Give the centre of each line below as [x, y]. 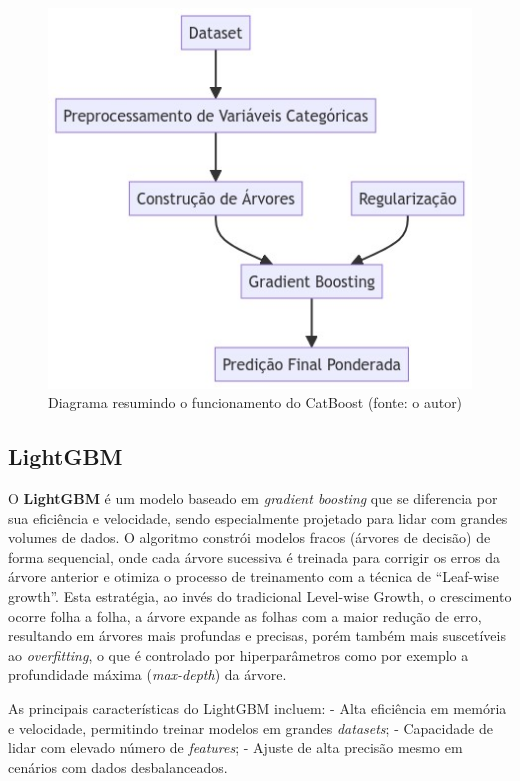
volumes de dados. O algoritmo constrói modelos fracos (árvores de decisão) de [249, 537]
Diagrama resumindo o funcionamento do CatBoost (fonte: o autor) [255, 402]
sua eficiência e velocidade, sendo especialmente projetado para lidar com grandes [258, 517]
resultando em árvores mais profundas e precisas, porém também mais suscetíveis [257, 635]
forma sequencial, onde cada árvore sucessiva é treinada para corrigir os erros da [254, 556]
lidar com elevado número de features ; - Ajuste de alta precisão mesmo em [235, 747]
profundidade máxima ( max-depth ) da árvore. [147, 674]
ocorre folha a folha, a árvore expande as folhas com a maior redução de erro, [245, 615]
